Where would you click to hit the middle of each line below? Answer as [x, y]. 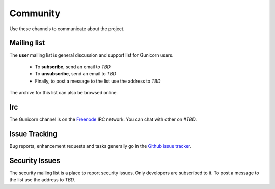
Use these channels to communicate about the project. [67, 29]
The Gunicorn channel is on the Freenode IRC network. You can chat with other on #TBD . [103, 119]
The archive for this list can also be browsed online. [64, 93]
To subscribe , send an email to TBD [73, 67]
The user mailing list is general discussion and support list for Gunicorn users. [91, 55]
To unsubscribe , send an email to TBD [76, 74]
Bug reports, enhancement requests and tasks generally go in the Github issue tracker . [100, 146]
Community [35, 13]
